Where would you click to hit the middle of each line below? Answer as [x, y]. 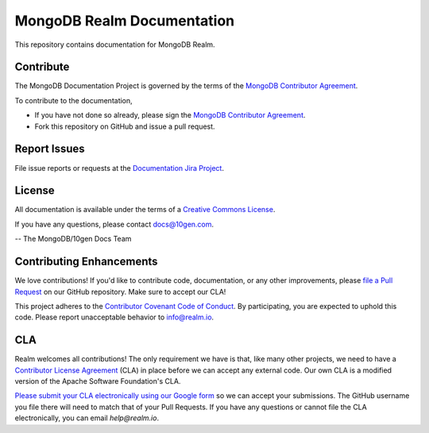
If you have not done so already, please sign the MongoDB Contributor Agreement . [170, 115]
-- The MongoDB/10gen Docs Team [73, 239]
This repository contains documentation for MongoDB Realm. [115, 44]
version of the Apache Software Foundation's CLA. [98, 381]
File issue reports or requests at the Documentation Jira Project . [119, 168]
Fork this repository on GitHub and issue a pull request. [125, 126]
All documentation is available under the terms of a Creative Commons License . [145, 210]
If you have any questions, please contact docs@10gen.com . [114, 224]
